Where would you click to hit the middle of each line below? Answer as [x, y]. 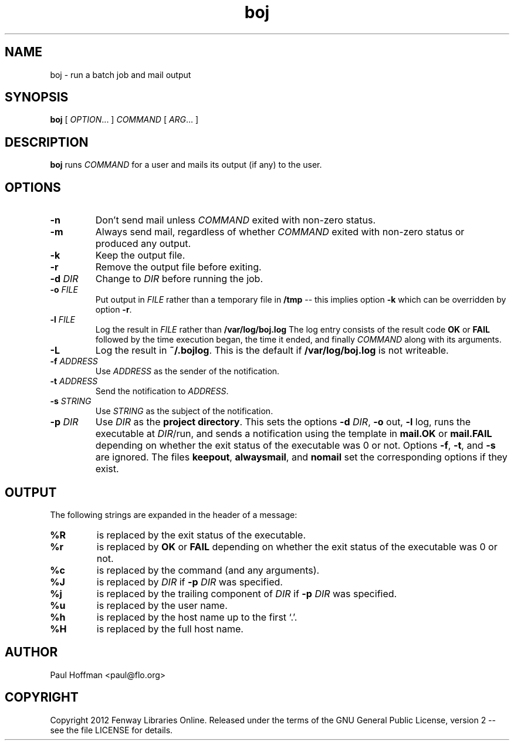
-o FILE [64, 290]
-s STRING [71, 401]
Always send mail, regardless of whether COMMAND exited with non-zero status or [280, 232]
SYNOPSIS [37, 97]
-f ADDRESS [74, 361]
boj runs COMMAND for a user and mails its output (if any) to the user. [186, 165]
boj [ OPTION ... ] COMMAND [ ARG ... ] [124, 120]
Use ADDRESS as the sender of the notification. [187, 371]
